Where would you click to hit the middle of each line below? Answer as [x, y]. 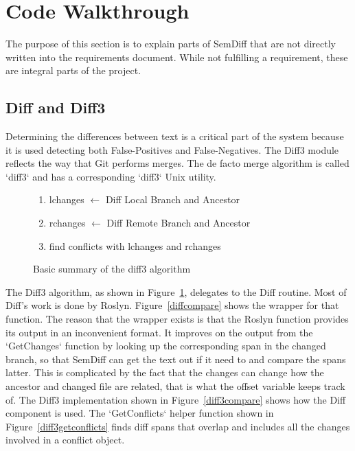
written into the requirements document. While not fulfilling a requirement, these [177, 57]
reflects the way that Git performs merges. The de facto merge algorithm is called [177, 163]
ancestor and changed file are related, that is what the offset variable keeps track [175, 386]
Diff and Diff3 [56, 107]
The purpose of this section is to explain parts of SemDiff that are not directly [171, 44]
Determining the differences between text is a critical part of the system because [175, 136]
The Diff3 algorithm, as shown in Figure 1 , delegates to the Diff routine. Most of [176, 291]
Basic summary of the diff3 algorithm [112, 269]
